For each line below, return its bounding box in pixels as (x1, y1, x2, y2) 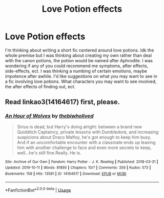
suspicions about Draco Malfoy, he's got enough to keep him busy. (17, 134, 151, 140)
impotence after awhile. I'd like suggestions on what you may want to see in (5, 73, 158, 79)
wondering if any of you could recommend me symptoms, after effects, (5, 63, 148, 69)
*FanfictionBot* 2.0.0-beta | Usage (5, 186, 71, 193)
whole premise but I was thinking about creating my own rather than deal (5, 52, 152, 58)
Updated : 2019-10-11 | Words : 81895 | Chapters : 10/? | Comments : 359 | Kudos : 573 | (5, 165, 151, 170)
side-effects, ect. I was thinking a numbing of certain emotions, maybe (5, 68, 147, 74)
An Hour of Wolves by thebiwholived (5, 113, 94, 120)
